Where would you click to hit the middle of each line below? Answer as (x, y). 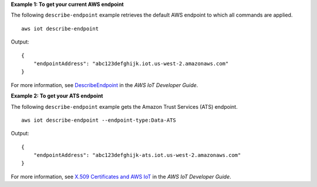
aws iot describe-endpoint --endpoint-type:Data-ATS (99, 120)
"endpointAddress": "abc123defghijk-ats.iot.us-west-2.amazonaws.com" (137, 155)
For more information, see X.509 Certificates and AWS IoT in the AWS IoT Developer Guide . (121, 176)
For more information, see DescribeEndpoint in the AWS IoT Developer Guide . (104, 85)
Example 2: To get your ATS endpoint (57, 96)
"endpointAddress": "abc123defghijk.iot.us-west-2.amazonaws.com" (131, 64)
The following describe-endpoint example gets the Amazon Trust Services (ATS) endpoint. (124, 106)
